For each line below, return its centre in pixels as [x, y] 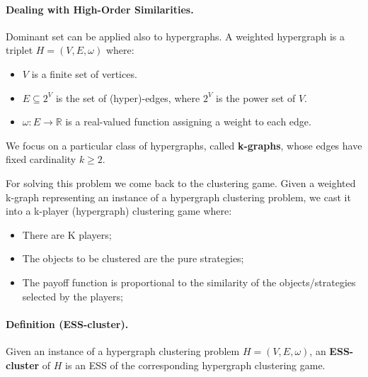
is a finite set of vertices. [84, 73]
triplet [19, 50]
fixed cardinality [41, 159]
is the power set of [256, 97]
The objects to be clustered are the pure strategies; [133, 258]
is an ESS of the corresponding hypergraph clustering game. [195, 365]
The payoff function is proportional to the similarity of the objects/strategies [189, 282]
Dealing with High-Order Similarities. [100, 9]
